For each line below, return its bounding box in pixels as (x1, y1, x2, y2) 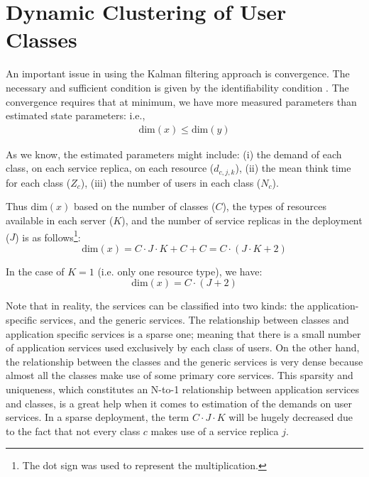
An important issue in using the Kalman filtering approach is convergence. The (6, 66, 350, 81)
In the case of (6, 263, 65, 278)
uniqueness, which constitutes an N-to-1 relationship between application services (6, 381, 359, 396)
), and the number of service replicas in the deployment (121, 212, 363, 227)
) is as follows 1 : (15, 227, 81, 244)
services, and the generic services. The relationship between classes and (40, 312, 349, 327)
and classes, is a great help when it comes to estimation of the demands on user (6, 395, 352, 410)
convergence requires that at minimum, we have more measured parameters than (6, 94, 357, 109)
